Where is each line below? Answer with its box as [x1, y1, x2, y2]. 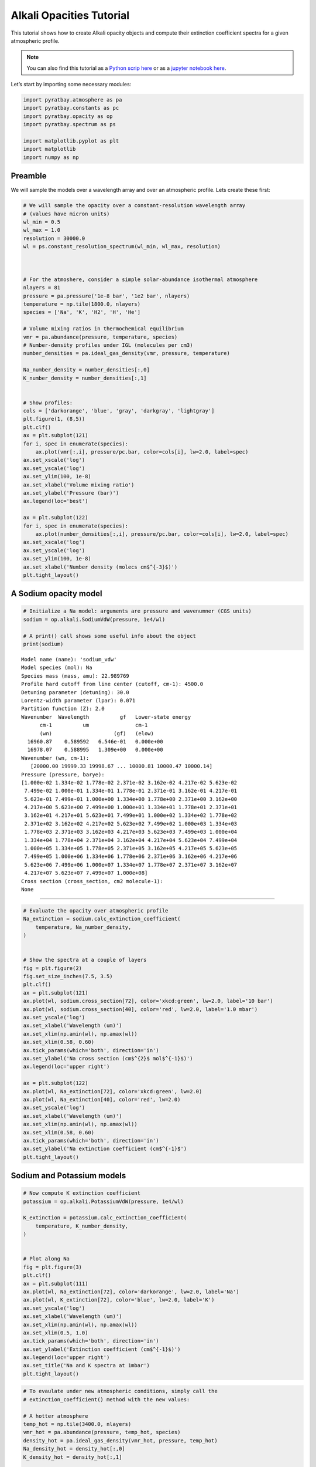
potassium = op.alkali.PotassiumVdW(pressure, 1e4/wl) [23, 1198, 184, 1205]
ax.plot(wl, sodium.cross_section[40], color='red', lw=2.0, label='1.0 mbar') [23, 1006, 258, 1012]
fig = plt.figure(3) [23, 1263, 82, 1270]
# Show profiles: [23, 399, 73, 406]
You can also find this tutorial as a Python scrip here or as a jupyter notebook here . [26, 65, 226, 72]
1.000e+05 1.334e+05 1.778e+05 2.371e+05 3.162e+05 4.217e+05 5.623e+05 [24, 845, 238, 852]
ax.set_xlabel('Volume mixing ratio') [23, 481, 135, 488]
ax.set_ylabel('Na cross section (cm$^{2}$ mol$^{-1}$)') [23, 1055, 193, 1062]
